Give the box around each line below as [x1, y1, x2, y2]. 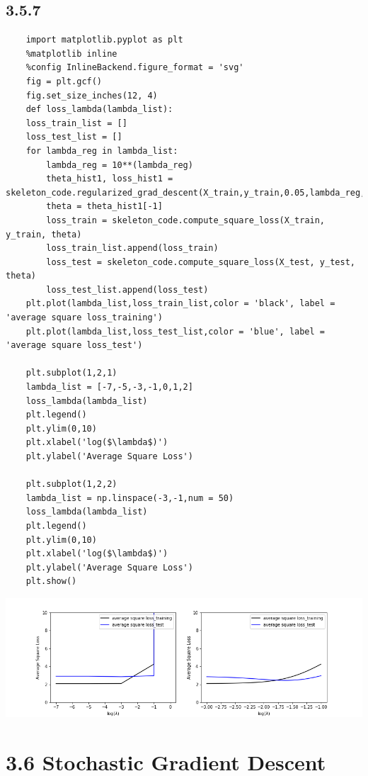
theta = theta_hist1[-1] [46, 201, 163, 212]
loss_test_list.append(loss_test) [46, 284, 209, 295]
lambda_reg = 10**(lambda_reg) [46, 159, 193, 170]
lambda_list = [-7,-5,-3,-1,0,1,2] [25, 382, 193, 393]
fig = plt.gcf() [25, 76, 103, 86]
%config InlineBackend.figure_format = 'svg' [25, 62, 244, 73]
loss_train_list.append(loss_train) [46, 243, 219, 254]
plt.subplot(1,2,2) [25, 479, 117, 490]
